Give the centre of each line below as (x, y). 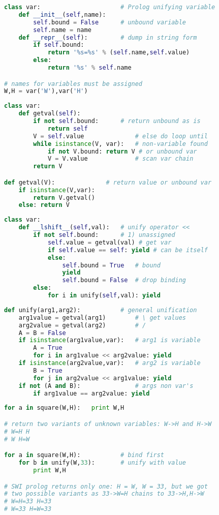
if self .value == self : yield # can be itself (128, 250)
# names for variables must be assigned (73, 84)
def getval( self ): (50, 114)
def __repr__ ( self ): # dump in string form (108, 37)
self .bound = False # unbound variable (109, 22)
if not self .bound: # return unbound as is (117, 121)
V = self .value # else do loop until (120, 136)
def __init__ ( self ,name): (62, 14)
